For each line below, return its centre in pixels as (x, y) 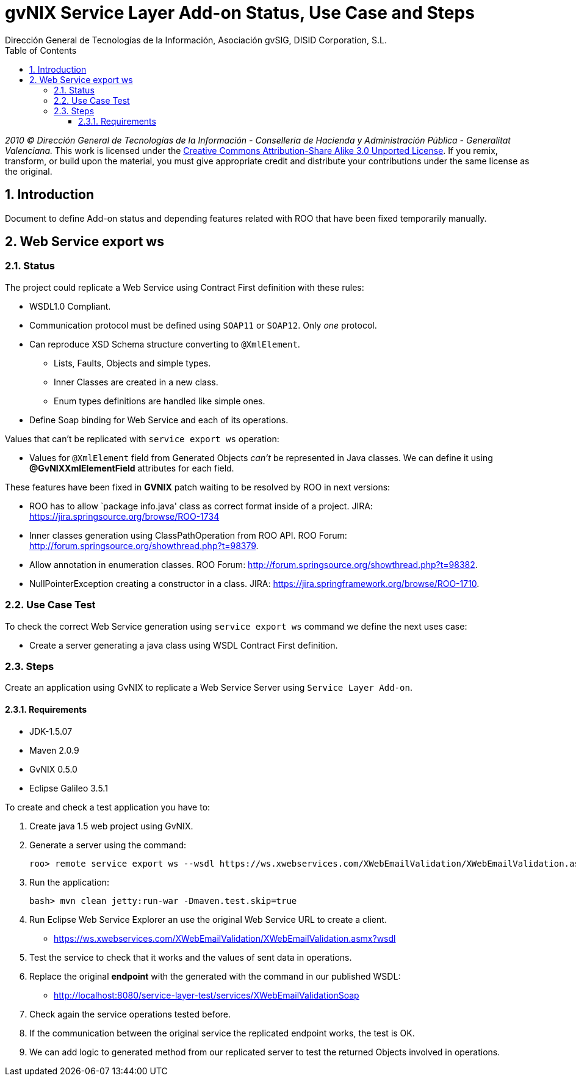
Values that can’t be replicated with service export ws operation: (142, 439)
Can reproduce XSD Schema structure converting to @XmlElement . (165, 344)
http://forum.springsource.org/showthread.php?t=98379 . (144, 545)
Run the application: (69, 882)
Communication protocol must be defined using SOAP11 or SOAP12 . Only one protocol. (203, 325)
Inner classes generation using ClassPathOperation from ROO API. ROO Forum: (188, 535)
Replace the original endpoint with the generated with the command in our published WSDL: (215, 976)
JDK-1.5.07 (51, 731)
